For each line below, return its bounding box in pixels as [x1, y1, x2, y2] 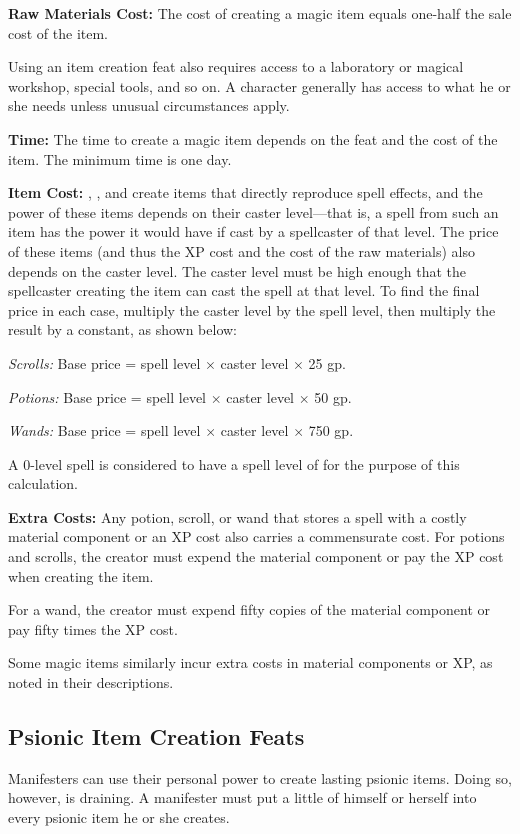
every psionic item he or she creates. [8, 807, 230, 828]
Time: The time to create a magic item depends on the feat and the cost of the [8, 128, 498, 149]
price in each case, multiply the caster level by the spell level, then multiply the [8, 299, 496, 320]
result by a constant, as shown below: [8, 319, 237, 340]
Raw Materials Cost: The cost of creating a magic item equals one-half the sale [8, 3, 512, 23]
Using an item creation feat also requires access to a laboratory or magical [8, 56, 464, 77]
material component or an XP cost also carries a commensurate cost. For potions [8, 526, 505, 547]
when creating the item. [8, 565, 154, 586]
